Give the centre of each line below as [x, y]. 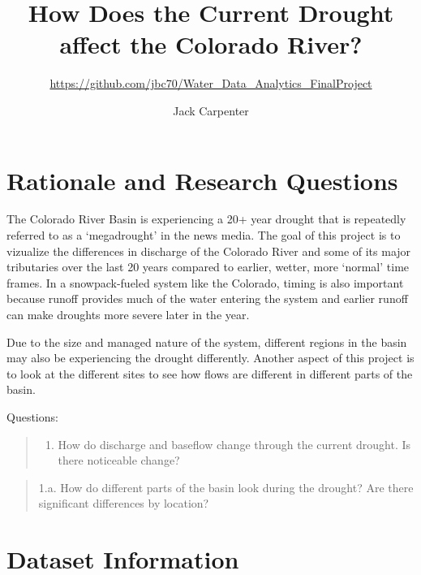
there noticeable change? [119, 460]
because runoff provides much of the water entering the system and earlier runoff [207, 298]
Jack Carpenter [211, 110]
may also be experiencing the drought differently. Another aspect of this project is [210, 358]
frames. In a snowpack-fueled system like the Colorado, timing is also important [205, 282]
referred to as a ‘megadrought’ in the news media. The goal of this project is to [204, 235]
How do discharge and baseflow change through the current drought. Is [234, 444]
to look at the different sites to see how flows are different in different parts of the [210, 373]
